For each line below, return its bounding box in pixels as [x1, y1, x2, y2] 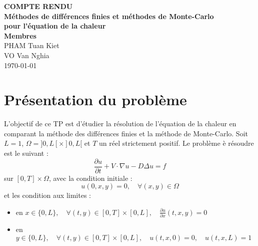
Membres [4, 30, 36, 41]
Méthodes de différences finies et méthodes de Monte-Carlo [4, 11, 214, 21]
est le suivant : [4, 148, 48, 158]
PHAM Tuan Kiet [4, 40, 59, 51]
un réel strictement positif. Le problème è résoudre [99, 138, 254, 148]
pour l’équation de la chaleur [4, 21, 106, 31]
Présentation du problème [4, 89, 187, 110]
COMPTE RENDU [4, 1, 73, 11]
